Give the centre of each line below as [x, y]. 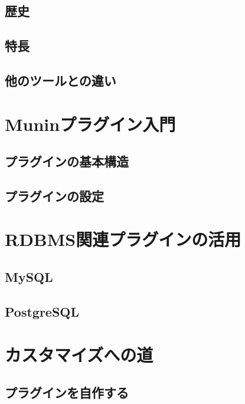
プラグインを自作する [67, 392]
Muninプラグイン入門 [90, 124]
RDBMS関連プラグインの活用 [123, 239]
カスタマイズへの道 [79, 355]
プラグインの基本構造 [67, 161]
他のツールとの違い [61, 80]
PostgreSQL [42, 311]
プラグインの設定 [54, 196]
